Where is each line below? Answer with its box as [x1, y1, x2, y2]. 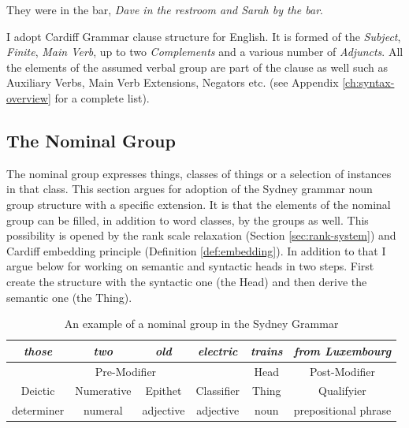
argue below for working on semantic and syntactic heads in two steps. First [6, 258, 374, 274]
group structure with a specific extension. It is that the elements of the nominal [6, 195, 391, 212]
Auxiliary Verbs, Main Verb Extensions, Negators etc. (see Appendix [6, 74, 339, 91]
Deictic [20, 382, 55, 399]
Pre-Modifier [95, 363, 157, 379]
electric [197, 342, 238, 359]
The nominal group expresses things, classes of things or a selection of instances [6, 165, 392, 181]
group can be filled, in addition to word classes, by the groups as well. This [6, 211, 369, 228]
